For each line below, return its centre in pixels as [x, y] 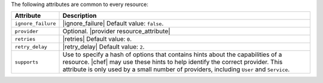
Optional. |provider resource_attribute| [116, 31]
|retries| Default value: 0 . [97, 39]
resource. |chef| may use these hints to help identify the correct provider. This [173, 62]
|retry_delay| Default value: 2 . [103, 47]
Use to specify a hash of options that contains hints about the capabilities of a [172, 55]
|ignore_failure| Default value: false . [113, 24]
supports [27, 62]
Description [80, 16]
